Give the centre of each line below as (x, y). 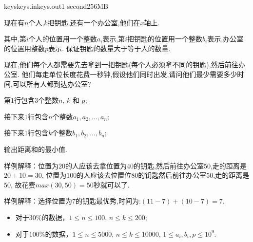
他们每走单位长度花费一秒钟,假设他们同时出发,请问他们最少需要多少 (129, 74)
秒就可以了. (111, 184)
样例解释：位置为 (31, 165)
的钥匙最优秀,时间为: (108, 201)
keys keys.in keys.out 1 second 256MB (56, 6)
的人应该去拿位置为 (96, 165)
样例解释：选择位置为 (38, 201)
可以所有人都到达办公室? (52, 84)
